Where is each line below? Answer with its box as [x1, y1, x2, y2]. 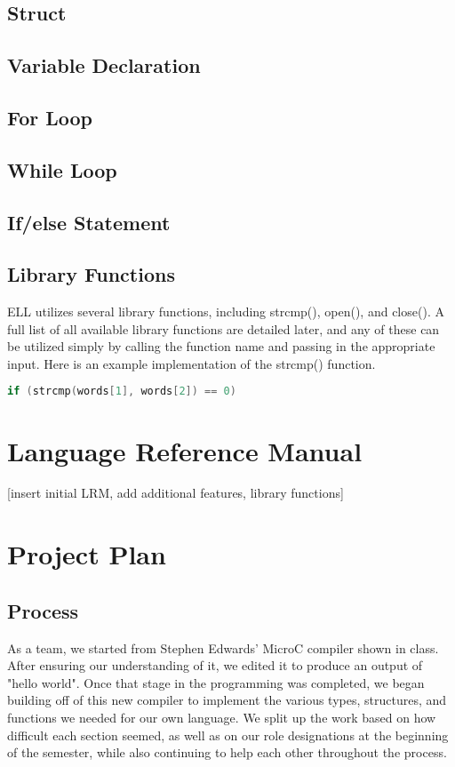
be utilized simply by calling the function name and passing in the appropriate [7, 337, 435, 356]
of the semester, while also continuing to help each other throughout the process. [7, 743, 447, 762]
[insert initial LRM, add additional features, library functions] [7, 483, 344, 502]
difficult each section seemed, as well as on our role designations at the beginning [7, 725, 449, 744]
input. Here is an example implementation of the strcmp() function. [7, 354, 376, 372]
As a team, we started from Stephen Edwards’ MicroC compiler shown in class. [7, 638, 439, 657]
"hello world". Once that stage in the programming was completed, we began [7, 673, 425, 691]
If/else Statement [7, 208, 171, 236]
